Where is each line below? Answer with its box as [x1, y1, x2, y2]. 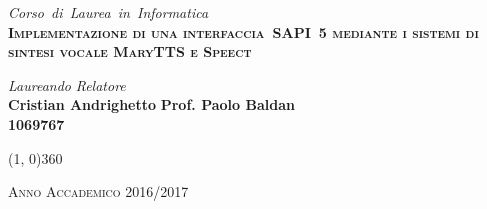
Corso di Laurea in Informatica [8, 2, 209, 22]
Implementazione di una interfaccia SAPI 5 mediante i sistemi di [8, 21, 479, 42]
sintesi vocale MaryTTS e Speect [8, 41, 252, 62]
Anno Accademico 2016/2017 [8, 181, 189, 202]
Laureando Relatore [8, 74, 126, 95]
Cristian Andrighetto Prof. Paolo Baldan [8, 94, 295, 115]
